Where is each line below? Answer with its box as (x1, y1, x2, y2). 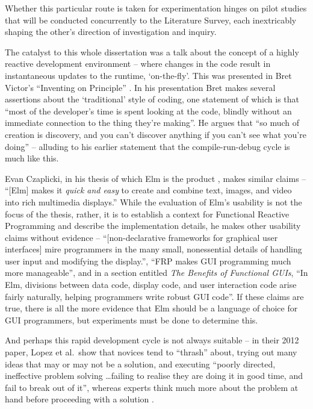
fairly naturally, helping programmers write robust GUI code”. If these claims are (5, 290, 304, 302)
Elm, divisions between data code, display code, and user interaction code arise (5, 278, 297, 291)
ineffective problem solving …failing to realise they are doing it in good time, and (5, 369, 303, 382)
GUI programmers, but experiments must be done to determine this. (5, 313, 258, 326)
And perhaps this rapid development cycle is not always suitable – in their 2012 (5, 334, 299, 346)
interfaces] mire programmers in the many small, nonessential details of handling (5, 243, 302, 255)
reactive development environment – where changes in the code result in (5, 57, 271, 70)
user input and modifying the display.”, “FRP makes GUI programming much (5, 254, 291, 267)
